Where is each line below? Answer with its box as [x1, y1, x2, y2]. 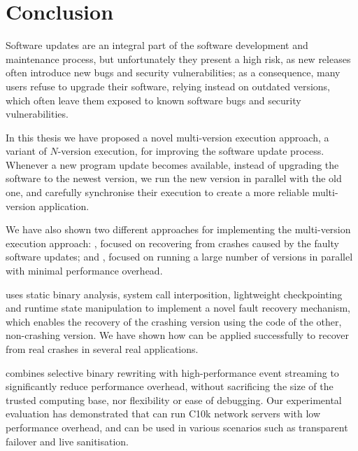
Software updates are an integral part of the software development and [6, 38, 308, 53]
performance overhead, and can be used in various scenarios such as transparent [6, 419, 348, 434]
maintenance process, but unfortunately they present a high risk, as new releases [6, 51, 351, 66]
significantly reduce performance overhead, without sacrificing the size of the [6, 379, 334, 394]
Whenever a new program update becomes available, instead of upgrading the [6, 157, 339, 172]
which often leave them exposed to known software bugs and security [6, 92, 301, 107]
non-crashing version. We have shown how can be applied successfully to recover [6, 328, 349, 342]
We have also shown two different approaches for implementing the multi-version [6, 222, 351, 237]
